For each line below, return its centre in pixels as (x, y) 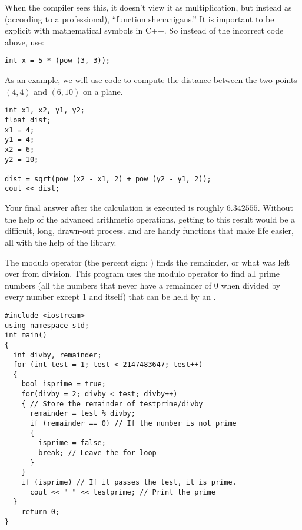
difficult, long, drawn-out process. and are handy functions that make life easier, (149, 231)
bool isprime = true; (64, 384)
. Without (276, 208)
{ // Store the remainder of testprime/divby (112, 404)
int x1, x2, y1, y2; (45, 110)
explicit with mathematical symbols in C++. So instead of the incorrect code (144, 30)
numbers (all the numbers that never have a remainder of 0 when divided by (143, 285)
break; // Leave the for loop (97, 453)
